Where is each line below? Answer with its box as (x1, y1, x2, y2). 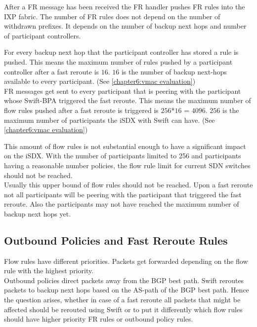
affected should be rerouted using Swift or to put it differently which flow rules (4, 304, 243, 314)
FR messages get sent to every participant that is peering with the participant (4, 85, 241, 96)
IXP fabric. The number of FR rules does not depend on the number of (4, 11, 220, 21)
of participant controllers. (4, 30, 81, 40)
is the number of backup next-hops (121, 66, 227, 76)
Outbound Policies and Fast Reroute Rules (4, 232, 228, 248)
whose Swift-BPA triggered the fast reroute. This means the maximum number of (4, 95, 251, 106)
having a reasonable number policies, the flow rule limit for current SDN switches (4, 160, 251, 170)
